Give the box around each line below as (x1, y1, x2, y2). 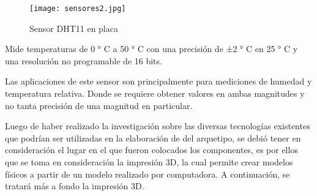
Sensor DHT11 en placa (29, 21, 118, 34)
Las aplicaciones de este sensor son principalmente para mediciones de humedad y (5, 75, 312, 88)
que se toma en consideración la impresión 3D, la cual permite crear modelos (5, 156, 293, 168)
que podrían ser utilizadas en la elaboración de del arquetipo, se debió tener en (5, 131, 301, 144)
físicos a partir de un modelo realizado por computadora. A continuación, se (5, 167, 290, 180)
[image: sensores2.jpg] (29, 4, 126, 13)
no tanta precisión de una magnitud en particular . (5, 99, 193, 111)
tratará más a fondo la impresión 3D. (5, 179, 144, 192)
